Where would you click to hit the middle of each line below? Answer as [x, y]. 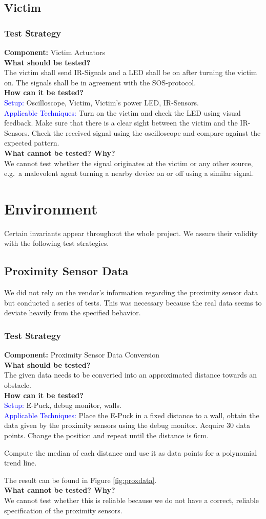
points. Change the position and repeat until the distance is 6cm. [106, 435]
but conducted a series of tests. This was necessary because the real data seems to [133, 302]
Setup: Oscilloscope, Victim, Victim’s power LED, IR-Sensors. [102, 102]
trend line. [21, 463]
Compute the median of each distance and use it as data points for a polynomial [131, 452]
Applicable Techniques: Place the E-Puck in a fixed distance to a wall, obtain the [132, 415]
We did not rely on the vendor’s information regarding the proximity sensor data [131, 292]
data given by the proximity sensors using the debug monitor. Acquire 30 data [127, 425]
